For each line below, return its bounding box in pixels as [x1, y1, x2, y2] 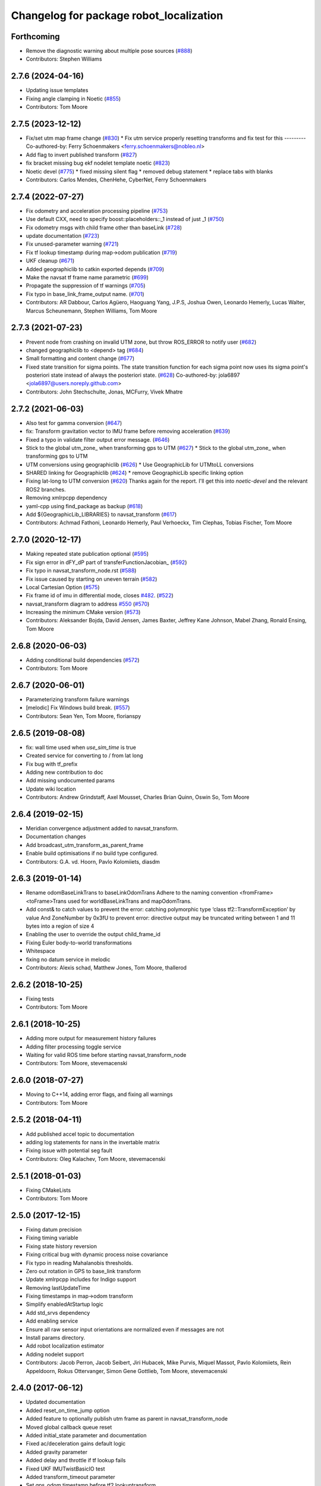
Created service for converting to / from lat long [26, 752, 143, 759]
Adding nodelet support [26, 1350, 84, 1358]
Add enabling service [26, 1317, 78, 1325]
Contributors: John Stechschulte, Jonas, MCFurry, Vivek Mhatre [26, 388, 183, 395]
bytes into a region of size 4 [26, 923, 95, 930]
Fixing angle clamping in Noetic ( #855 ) [26, 95, 121, 102]
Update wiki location [26, 785, 77, 792]
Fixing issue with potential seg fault [26, 1147, 113, 1154]
